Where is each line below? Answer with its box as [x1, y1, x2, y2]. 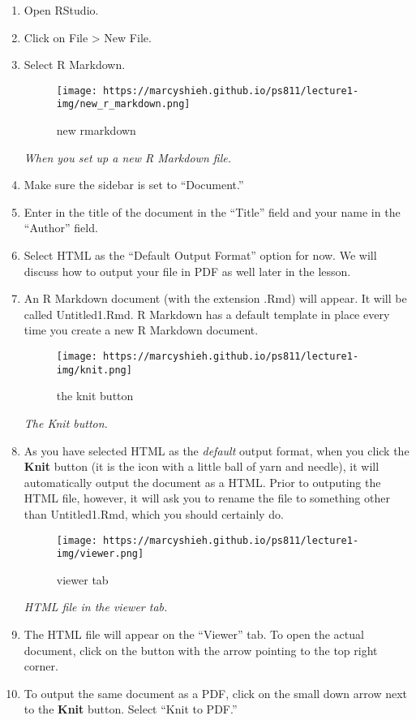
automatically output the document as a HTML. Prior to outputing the [24, 473, 381, 490]
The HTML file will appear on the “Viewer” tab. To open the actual [24, 626, 364, 642]
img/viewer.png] [56, 548, 144, 560]
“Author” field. [24, 219, 98, 236]
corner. [24, 657, 58, 675]
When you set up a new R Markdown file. [24, 149, 231, 166]
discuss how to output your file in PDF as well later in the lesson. [24, 262, 351, 279]
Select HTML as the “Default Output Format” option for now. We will [24, 247, 377, 264]
